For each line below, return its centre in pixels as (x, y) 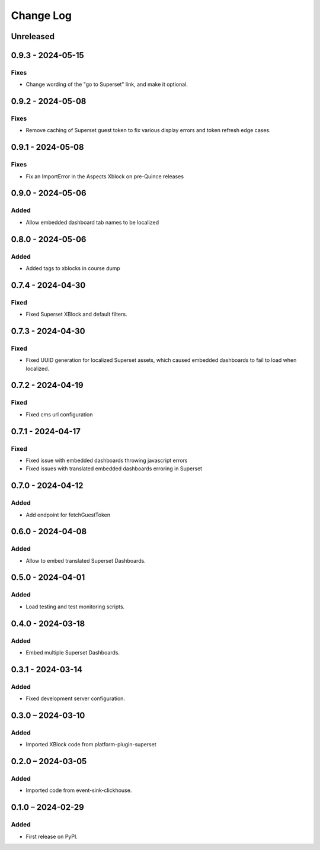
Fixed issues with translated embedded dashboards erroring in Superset (114, 469)
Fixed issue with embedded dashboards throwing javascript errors (107, 460)
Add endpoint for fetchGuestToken (68, 515)
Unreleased (33, 36)
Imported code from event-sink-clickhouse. (79, 790)
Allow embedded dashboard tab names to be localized (92, 222)
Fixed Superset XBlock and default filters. (76, 315)
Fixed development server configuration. (76, 698)
